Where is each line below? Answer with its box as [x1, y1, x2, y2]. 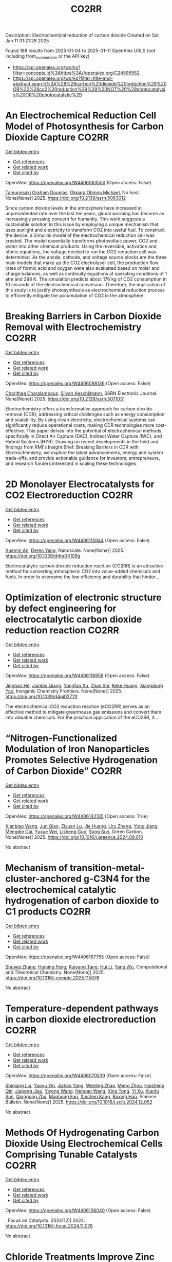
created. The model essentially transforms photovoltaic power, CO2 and [5, 237, 158, 244]
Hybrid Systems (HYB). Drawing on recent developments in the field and [5, 438, 159, 444]
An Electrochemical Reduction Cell [5, 110, 157, 122]
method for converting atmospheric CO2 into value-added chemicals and [5, 568, 161, 574]
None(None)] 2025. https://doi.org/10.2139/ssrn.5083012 [5, 195, 126, 201]
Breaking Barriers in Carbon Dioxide [5, 310, 162, 322]
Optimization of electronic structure [5, 592, 162, 603]
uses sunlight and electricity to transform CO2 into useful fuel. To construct [5, 227, 165, 233]
